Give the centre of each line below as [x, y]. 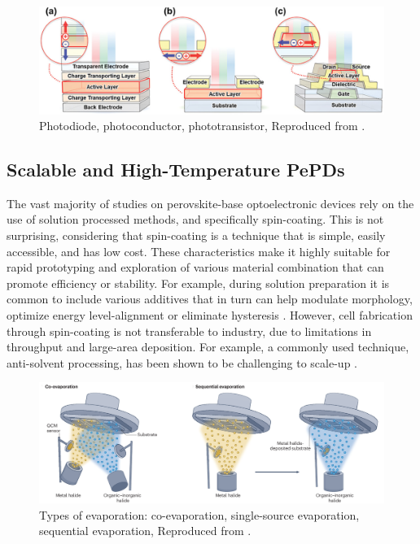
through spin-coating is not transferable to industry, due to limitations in [189, 331]
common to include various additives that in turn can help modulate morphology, [210, 299]
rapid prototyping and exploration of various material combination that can [195, 267]
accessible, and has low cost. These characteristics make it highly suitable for [199, 251]
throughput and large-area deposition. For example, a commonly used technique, [208, 347]
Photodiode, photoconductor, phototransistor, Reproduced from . [202, 126]
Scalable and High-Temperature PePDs [176, 170]
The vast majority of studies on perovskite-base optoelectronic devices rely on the [210, 203]
